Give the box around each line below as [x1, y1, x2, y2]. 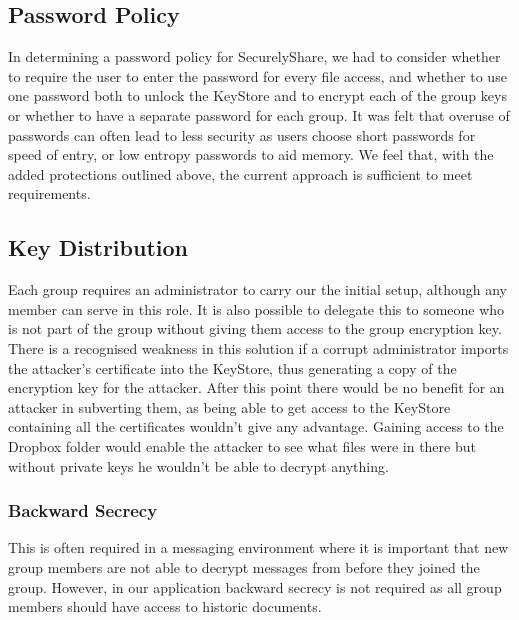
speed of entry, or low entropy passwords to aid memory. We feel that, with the [8, 144, 494, 165]
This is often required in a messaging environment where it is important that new [8, 537, 509, 558]
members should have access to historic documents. [8, 596, 322, 617]
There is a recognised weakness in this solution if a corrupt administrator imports [8, 337, 509, 358]
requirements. [8, 183, 91, 204]
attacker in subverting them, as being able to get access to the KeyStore [8, 396, 451, 417]
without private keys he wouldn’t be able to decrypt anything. [8, 455, 389, 476]
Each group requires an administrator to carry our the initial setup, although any [8, 279, 507, 300]
